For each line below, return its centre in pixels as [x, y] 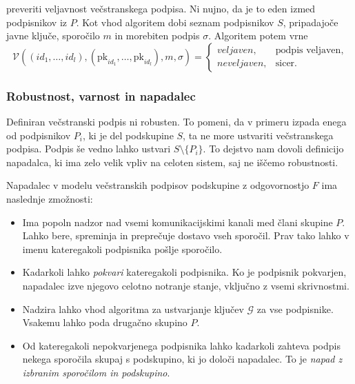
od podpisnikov [39, 135]
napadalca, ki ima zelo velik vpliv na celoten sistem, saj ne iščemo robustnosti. [172, 162]
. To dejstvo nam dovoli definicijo [273, 149]
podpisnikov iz [37, 22]
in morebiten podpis [157, 36]
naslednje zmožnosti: [50, 198]
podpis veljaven [308, 51]
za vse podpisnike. [295, 309]
